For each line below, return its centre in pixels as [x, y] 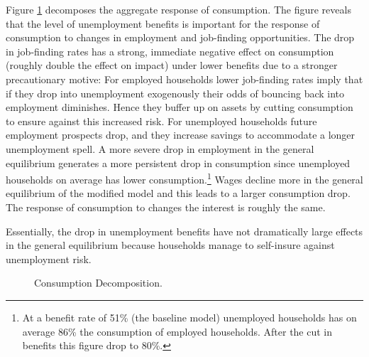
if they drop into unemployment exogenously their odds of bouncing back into [175, 93]
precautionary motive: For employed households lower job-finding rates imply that [184, 79]
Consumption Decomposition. [98, 283]
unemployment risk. [49, 259]
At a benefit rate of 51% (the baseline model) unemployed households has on [189, 317]
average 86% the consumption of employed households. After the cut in [177, 331]
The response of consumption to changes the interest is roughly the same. [166, 207]
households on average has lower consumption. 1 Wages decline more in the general [184, 178]
